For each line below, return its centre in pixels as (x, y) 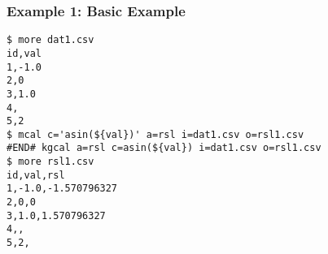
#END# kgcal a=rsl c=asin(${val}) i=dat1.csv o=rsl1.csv (164, 148)
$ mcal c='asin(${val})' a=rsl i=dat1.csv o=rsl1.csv (155, 134)
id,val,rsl (36, 175)
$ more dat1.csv (50, 40)
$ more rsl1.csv (50, 162)
